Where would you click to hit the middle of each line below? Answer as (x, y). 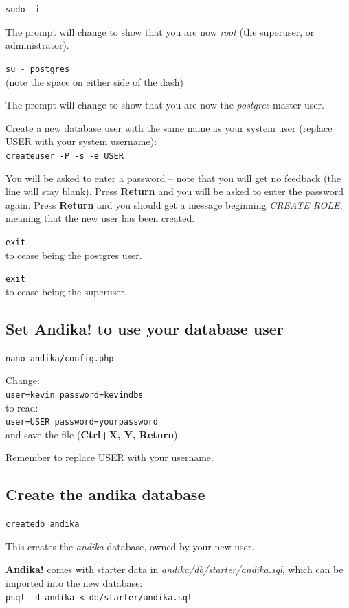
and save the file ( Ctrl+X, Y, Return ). (93, 434)
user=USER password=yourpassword (82, 422)
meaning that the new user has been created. (100, 218)
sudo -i (23, 10)
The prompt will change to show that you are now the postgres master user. (165, 105)
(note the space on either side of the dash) (94, 81)
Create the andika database (105, 494)
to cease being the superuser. (66, 291)
